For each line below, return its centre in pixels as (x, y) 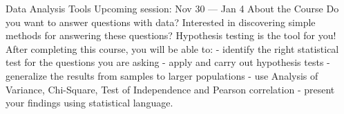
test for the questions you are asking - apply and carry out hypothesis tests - (168, 62)
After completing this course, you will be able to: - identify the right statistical (172, 48)
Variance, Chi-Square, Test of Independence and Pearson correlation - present (170, 89)
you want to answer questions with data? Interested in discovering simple (161, 22)
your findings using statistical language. (89, 103)
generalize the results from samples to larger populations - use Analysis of (162, 75)
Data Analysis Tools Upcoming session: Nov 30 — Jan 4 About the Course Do (172, 8)
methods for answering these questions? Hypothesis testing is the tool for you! (171, 35)
